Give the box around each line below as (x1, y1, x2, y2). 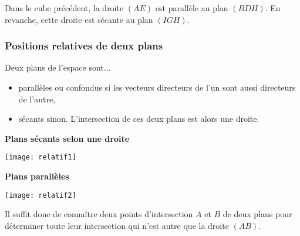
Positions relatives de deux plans (5, 38, 163, 53)
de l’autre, (18, 92, 56, 105)
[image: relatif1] (5, 153, 76, 162)
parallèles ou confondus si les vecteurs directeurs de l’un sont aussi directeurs (18, 81, 296, 93)
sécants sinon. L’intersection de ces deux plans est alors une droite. (18, 112, 259, 125)
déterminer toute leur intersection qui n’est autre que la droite (5, 219, 229, 231)
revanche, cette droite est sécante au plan (5, 13, 153, 25)
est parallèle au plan (155, 2, 228, 14)
